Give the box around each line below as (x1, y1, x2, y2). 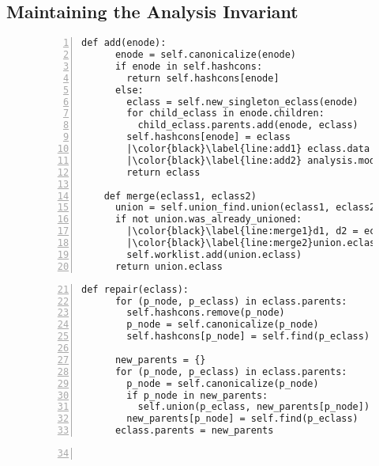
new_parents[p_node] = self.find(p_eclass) (126, 413, 358, 425)
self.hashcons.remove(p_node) (126, 307, 285, 319)
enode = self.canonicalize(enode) (114, 49, 297, 61)
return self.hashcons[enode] (126, 72, 280, 84)
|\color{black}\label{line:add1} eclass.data (126, 143, 370, 155)
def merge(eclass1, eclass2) (103, 190, 257, 202)
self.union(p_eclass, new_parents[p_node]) (137, 401, 370, 413)
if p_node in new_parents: (126, 389, 268, 401)
